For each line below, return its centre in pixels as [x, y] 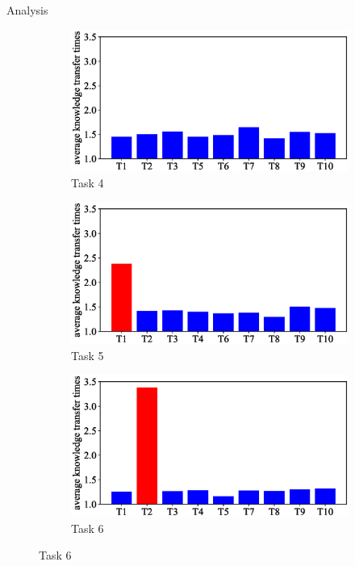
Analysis [27, 10]
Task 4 [88, 182]
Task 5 [88, 355]
